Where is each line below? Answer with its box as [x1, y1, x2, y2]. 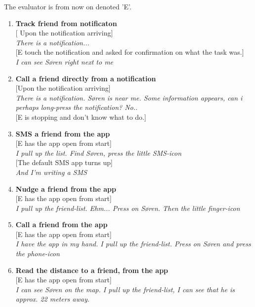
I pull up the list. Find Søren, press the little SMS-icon [15, 147, 182, 158]
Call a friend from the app [15, 219, 108, 230]
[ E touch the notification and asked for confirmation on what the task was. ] [15, 47, 244, 57]
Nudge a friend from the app [15, 183, 116, 194]
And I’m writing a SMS [15, 167, 87, 177]
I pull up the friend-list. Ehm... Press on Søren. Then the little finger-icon [15, 203, 240, 213]
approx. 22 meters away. [15, 294, 90, 304]
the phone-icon [15, 248, 60, 259]
